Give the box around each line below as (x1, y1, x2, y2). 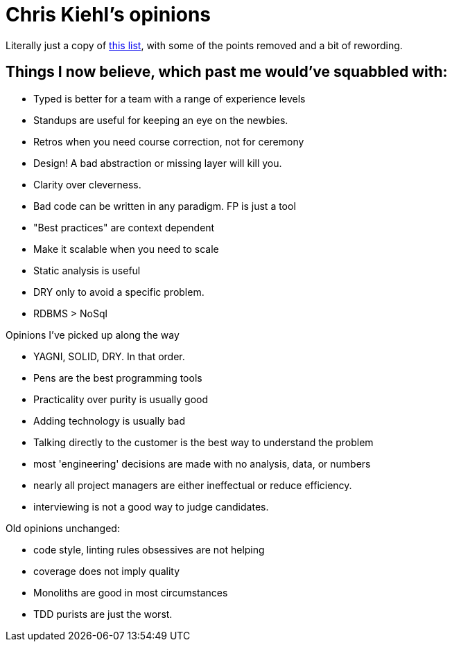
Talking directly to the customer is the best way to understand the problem (33, 436, 374, 448)
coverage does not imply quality (33, 565, 180, 577)
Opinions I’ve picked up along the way (6, 328, 180, 341)
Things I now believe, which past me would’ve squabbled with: (6, 63, 448, 81)
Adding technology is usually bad (33, 414, 186, 427)
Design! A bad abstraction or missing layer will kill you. (33, 157, 282, 169)
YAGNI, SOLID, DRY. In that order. (33, 350, 185, 362)
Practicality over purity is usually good (33, 393, 208, 405)
